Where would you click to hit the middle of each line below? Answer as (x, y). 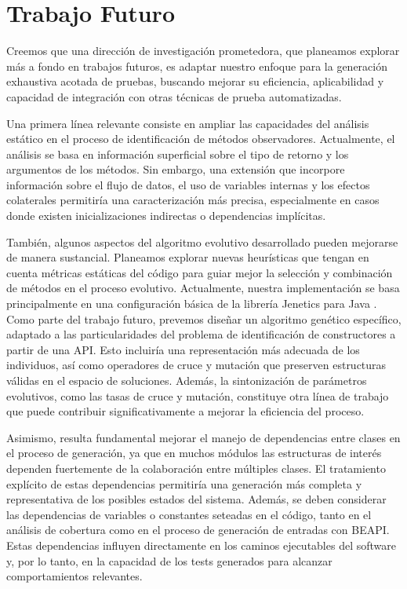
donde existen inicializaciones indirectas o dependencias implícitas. (166, 216)
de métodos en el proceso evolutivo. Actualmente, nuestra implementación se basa (203, 288)
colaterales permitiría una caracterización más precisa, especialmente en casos (193, 200)
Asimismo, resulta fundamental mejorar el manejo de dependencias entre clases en (203, 437)
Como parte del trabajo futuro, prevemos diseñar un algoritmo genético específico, (204, 318)
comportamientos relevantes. (74, 576)
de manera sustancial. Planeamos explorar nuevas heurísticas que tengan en (188, 257)
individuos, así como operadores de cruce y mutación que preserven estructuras (196, 365)
